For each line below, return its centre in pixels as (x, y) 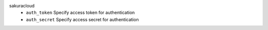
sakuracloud (22, 6)
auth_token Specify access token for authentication (80, 13)
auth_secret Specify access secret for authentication (82, 19)
